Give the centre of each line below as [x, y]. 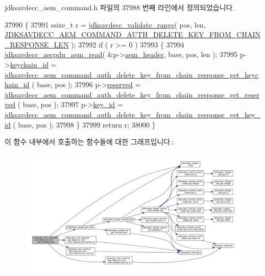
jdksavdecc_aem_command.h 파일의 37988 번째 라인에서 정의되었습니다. [120, 7]
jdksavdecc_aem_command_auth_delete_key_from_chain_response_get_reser [132, 94]
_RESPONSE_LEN [37, 44]
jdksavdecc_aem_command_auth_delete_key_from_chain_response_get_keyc [131, 74]
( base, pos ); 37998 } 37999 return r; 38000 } [84, 124]
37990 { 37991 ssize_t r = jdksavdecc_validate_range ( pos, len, [105, 24]
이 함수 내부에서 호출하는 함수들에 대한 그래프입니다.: [89, 142]
